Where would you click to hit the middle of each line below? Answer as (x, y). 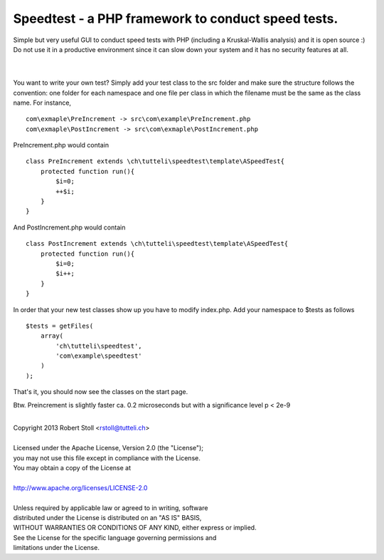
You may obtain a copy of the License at (72, 468)
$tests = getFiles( (60, 326)
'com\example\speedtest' (99, 356)
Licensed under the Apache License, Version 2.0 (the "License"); (108, 448)
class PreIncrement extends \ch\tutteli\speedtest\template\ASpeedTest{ (155, 161)
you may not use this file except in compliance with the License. (107, 458)
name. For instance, (42, 103)
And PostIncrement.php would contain (69, 227)
